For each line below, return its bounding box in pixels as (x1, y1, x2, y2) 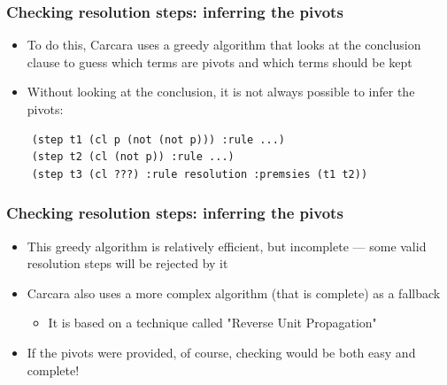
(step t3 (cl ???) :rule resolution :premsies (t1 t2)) (31, 167, 368, 181)
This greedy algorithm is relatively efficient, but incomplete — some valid (27, 236, 427, 255)
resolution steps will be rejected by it (27, 254, 228, 273)
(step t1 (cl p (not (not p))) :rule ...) (31, 133, 285, 146)
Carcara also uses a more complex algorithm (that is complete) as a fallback (27, 283, 441, 302)
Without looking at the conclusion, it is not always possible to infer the (27, 82, 415, 101)
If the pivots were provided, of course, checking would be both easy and (27, 343, 416, 361)
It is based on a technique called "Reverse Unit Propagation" (48, 313, 377, 332)
